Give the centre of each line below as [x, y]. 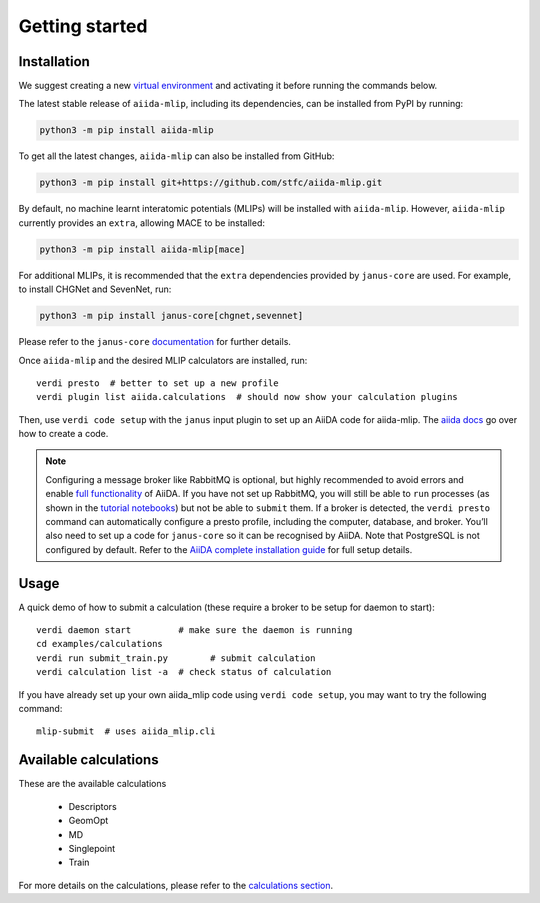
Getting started [83, 26]
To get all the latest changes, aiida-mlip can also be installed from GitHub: [176, 156]
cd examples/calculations [100, 644]
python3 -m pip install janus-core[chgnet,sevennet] [171, 316]
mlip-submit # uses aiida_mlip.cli [126, 731]
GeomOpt [88, 821]
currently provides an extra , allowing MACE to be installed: [141, 222]
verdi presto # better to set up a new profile [157, 383]
